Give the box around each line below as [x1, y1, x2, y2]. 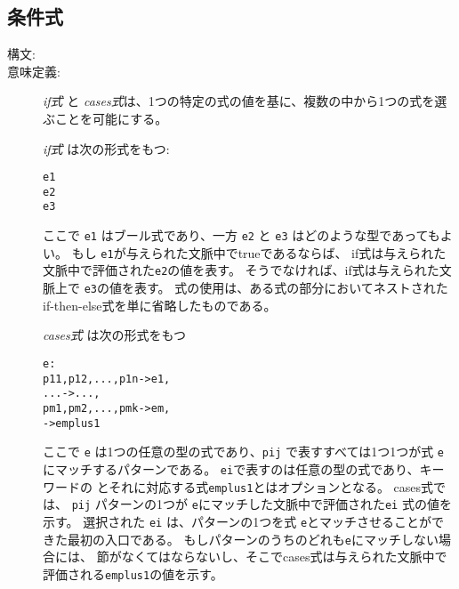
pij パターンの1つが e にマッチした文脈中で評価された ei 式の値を [71, 495, 452, 513]
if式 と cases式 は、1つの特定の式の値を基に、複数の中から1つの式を [43, 92, 435, 110]
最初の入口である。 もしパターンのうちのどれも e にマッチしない [67, 529, 439, 548]
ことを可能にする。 [54, 109, 168, 127]
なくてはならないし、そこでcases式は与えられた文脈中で [121, 547, 447, 566]
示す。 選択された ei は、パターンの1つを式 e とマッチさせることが [43, 512, 432, 530]
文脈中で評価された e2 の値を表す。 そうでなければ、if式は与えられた [43, 261, 439, 279]
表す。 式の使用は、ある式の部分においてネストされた [133, 278, 448, 297]
